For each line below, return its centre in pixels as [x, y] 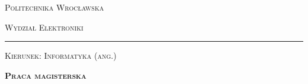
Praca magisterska [46, 75]
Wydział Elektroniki [44, 27]
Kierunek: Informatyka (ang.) [61, 56]
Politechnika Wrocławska [54, 7]
